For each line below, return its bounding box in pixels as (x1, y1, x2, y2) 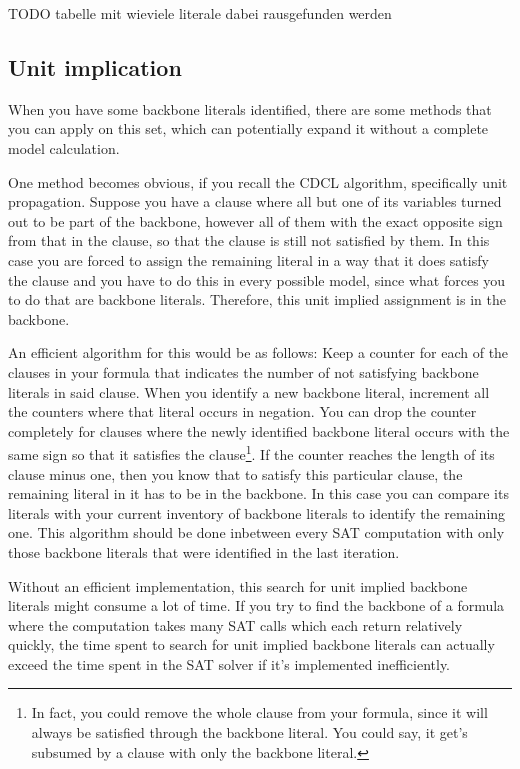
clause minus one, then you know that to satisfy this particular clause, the (8, 463, 463, 484)
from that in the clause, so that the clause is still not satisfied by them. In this (8, 230, 490, 251)
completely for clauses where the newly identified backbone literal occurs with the (8, 420, 510, 441)
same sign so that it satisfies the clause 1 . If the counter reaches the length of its (8, 441, 495, 464)
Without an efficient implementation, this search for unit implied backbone (8, 575, 468, 596)
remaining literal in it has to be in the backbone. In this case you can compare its (8, 483, 509, 504)
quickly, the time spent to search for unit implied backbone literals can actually (8, 634, 495, 655)
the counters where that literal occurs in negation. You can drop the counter (8, 401, 477, 422)
